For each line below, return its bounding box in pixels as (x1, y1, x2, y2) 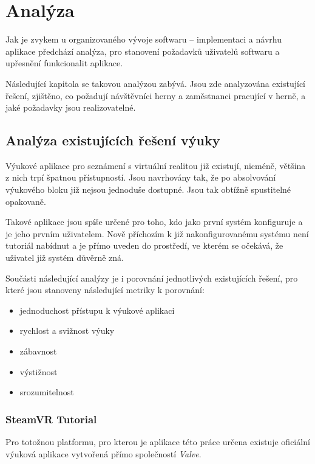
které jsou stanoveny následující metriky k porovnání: (5, 283, 205, 296)
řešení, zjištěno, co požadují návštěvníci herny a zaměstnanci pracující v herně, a (5, 89, 306, 102)
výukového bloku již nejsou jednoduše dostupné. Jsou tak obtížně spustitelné (5, 183, 291, 196)
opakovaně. (5, 195, 46, 207)
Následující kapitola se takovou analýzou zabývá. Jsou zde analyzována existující (5, 77, 306, 89)
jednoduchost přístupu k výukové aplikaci (19, 303, 175, 316)
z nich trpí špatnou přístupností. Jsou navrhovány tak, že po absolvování (5, 171, 276, 184)
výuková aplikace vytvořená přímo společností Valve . (5, 447, 202, 460)
